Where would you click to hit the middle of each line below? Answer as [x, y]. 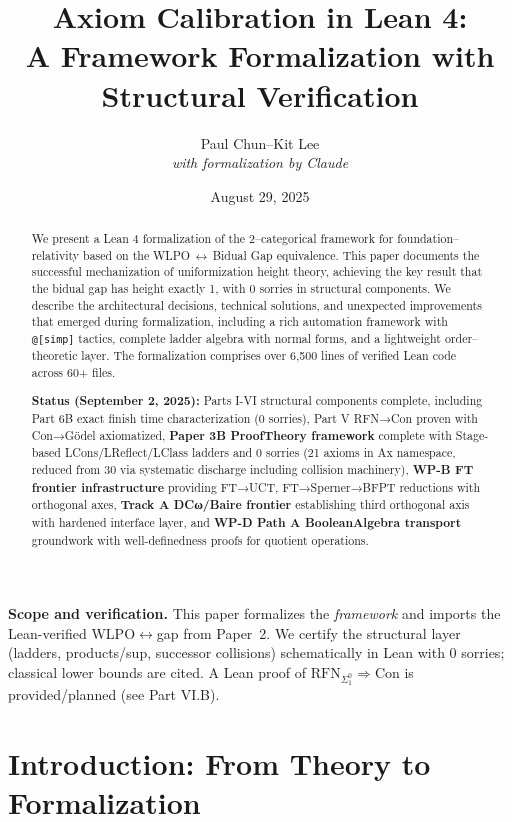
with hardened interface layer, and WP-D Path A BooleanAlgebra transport [246, 522]
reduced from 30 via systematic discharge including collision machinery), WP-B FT [252, 469]
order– [461, 338]
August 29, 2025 [260, 195]
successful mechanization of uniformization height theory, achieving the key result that [257, 271]
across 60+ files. [73, 371]
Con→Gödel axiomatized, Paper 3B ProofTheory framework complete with [241, 435]
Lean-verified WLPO [72, 632]
